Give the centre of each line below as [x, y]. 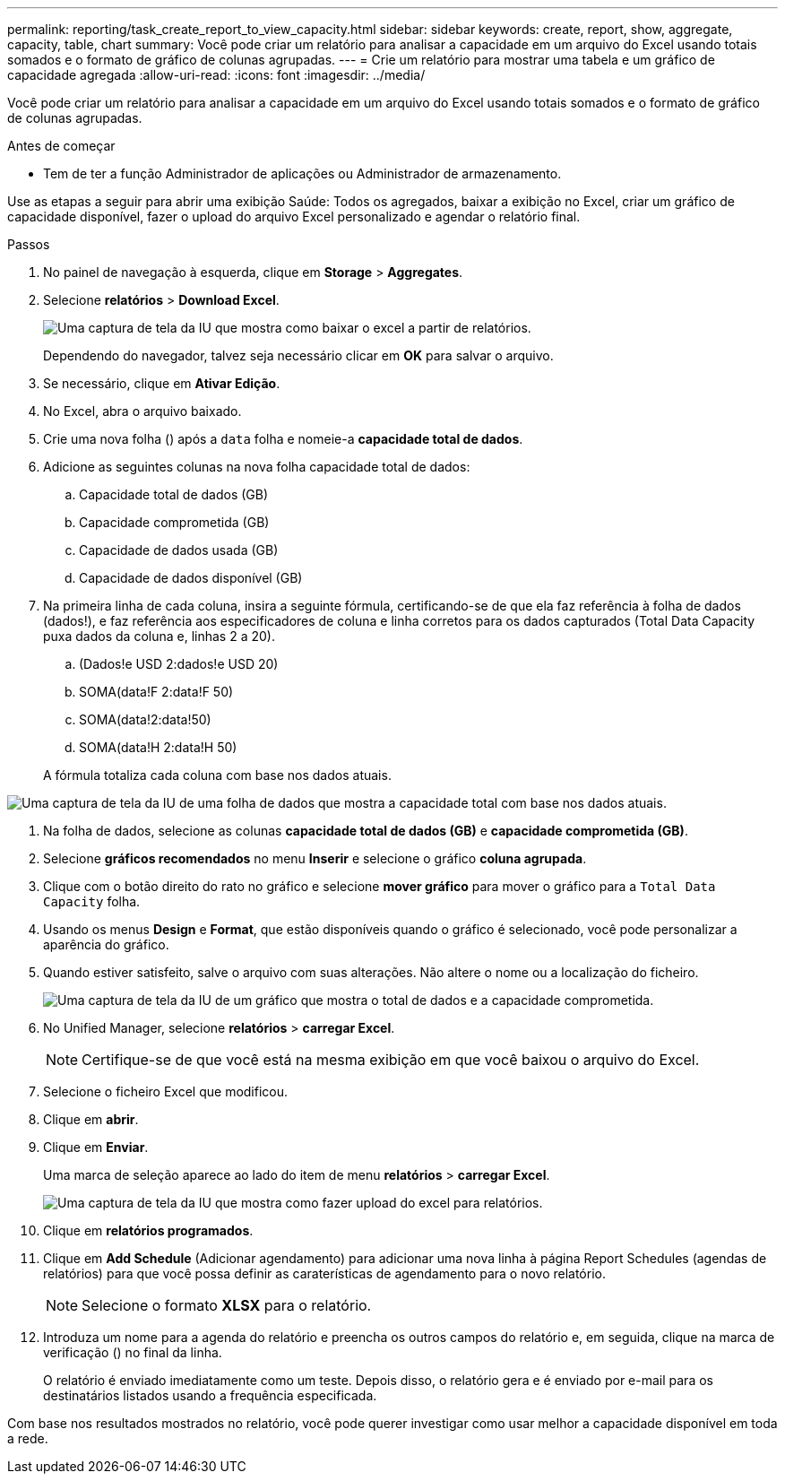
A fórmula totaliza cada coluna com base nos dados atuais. [217, 775]
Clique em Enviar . [96, 1147]
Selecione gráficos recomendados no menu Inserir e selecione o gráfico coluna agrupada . [315, 858]
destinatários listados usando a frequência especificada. [210, 1395]
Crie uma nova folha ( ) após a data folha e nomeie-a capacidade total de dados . [283, 439]
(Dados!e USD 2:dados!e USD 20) [179, 664]
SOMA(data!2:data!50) [145, 719]
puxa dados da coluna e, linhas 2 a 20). [159, 636]
